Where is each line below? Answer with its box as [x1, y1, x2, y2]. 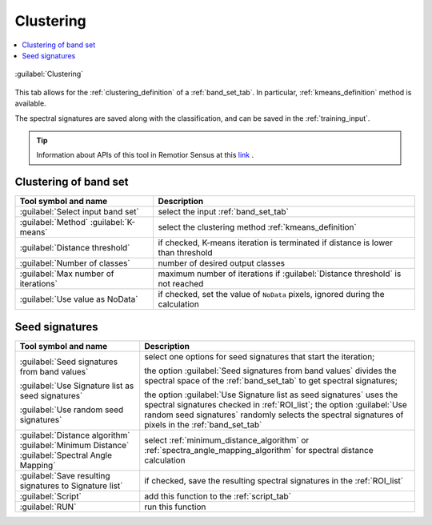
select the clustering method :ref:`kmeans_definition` [158, 222, 358, 233]
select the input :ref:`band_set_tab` [158, 206, 290, 218]
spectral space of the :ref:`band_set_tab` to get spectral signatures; [144, 375, 398, 386]
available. [14, 98, 47, 108]
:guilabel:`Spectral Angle [19, 449, 112, 460]
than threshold [158, 247, 213, 258]
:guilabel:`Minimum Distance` [19, 439, 130, 451]
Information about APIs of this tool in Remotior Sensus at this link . [36, 150, 254, 160]
